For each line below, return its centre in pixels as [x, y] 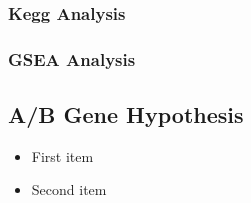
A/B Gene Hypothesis [126, 114]
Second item [69, 189]
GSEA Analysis [72, 58]
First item [62, 155]
